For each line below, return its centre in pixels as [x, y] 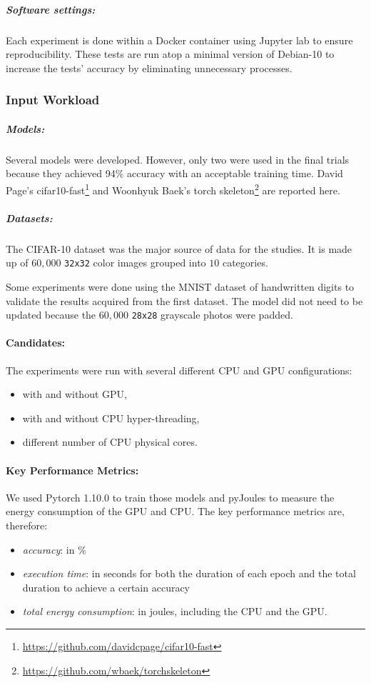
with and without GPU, [75, 394]
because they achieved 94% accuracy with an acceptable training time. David [174, 173]
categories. [245, 263]
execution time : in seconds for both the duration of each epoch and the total [189, 573]
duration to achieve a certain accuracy [106, 587]
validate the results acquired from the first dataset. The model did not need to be [184, 300]
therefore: [27, 525]
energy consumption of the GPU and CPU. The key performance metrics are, [175, 511]
